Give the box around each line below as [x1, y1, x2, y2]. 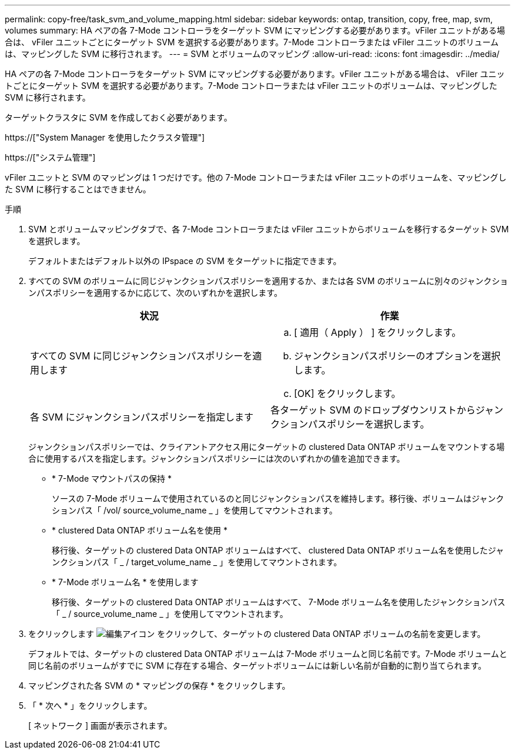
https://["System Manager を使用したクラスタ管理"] [5, 132, 205, 142]
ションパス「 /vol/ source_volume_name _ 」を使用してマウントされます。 [52, 505, 337, 515]
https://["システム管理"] [5, 152, 96, 162]
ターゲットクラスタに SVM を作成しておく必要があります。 [5, 112, 232, 122]
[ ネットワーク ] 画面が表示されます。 [28, 720, 172, 730]
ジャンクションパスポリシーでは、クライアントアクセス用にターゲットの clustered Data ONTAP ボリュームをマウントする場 [28, 442, 505, 452]
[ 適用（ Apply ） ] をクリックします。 [294, 326, 462, 338]
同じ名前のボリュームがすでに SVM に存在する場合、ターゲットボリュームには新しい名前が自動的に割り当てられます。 [28, 660, 487, 670]
